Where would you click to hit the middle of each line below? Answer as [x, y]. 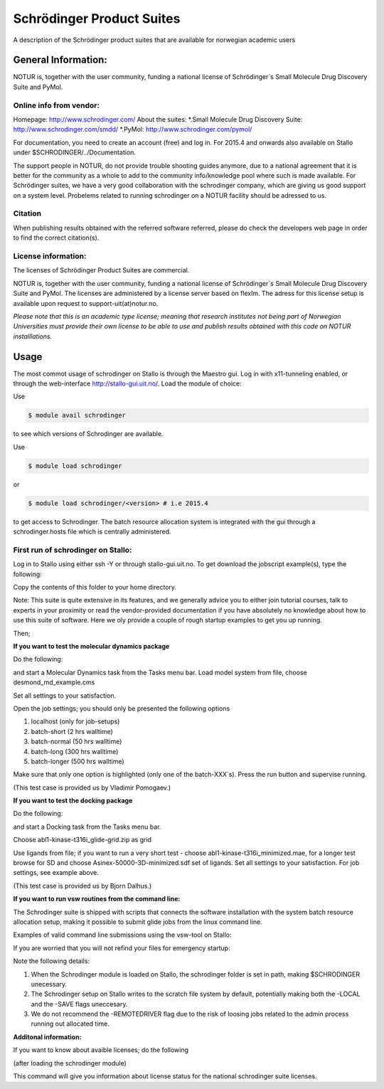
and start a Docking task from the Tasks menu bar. [87, 827]
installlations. [33, 336]
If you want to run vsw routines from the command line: [97, 899]
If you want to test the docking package [73, 801]
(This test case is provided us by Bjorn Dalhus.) [82, 886]
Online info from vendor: [56, 105]
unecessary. [49, 984]
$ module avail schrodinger [77, 415]
